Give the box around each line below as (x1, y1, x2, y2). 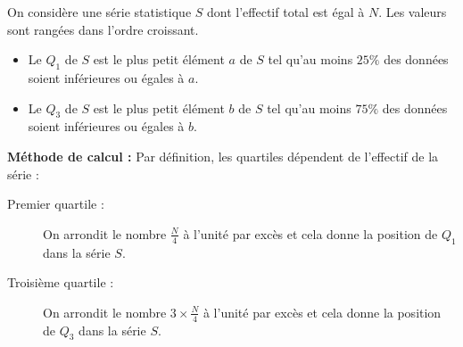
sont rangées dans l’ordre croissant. (7, 20, 199, 38)
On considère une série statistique (7, 3, 192, 21)
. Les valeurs (378, 3, 447, 21)
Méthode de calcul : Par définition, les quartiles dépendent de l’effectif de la (7, 146, 439, 165)
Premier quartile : (7, 194, 104, 213)
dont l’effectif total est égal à (207, 3, 365, 21)
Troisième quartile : (7, 273, 114, 292)
